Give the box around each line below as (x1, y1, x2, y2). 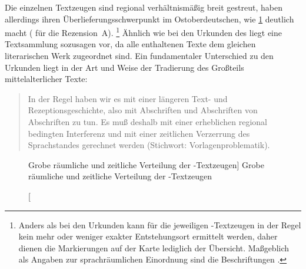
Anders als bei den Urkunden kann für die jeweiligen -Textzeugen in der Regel (18, 218, 301, 231)
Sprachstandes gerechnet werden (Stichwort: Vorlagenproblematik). (28, 139, 270, 151)
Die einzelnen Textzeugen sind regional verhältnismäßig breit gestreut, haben (5, 1, 282, 13)
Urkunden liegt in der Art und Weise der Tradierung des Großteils (5, 61, 244, 73)
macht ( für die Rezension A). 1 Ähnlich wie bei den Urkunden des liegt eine (5, 25, 282, 38)
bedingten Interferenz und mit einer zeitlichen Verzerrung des (28, 127, 250, 139)
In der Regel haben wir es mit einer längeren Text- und (28, 92, 228, 104)
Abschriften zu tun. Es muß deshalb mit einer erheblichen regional (28, 116, 268, 127)
